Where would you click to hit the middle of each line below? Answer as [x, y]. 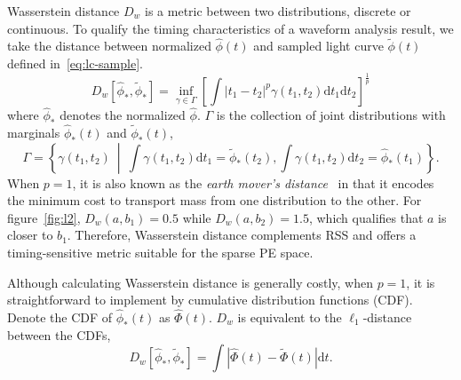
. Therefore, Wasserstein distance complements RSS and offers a [242, 235]
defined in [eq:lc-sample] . [75, 63]
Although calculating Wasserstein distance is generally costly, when [190, 282]
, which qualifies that [366, 217]
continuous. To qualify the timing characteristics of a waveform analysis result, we [230, 28]
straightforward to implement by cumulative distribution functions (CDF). [210, 300]
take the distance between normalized [109, 46]
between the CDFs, [59, 334]
